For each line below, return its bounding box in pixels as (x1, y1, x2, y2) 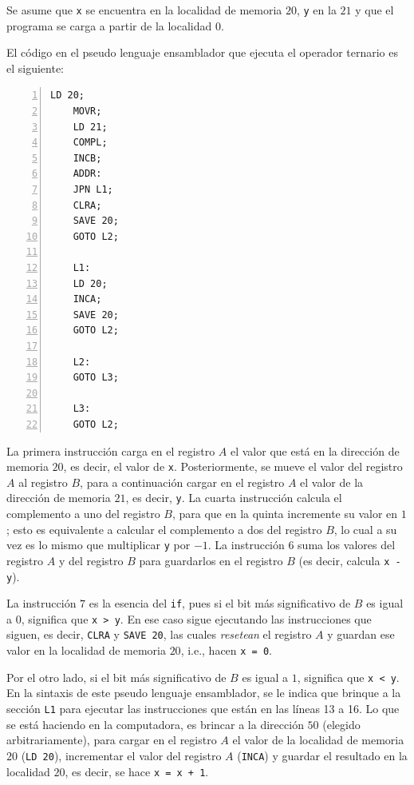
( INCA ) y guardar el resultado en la (237, 747, 408, 763)
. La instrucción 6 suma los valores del (207, 536, 396, 553)
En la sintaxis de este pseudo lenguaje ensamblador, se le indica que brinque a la (6, 684, 401, 701)
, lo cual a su (333, 520, 397, 537)
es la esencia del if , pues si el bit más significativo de (89, 595, 351, 612)
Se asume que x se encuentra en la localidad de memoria (6, 2, 282, 18)
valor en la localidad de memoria (6, 642, 166, 659)
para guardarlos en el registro (139, 552, 283, 568)
